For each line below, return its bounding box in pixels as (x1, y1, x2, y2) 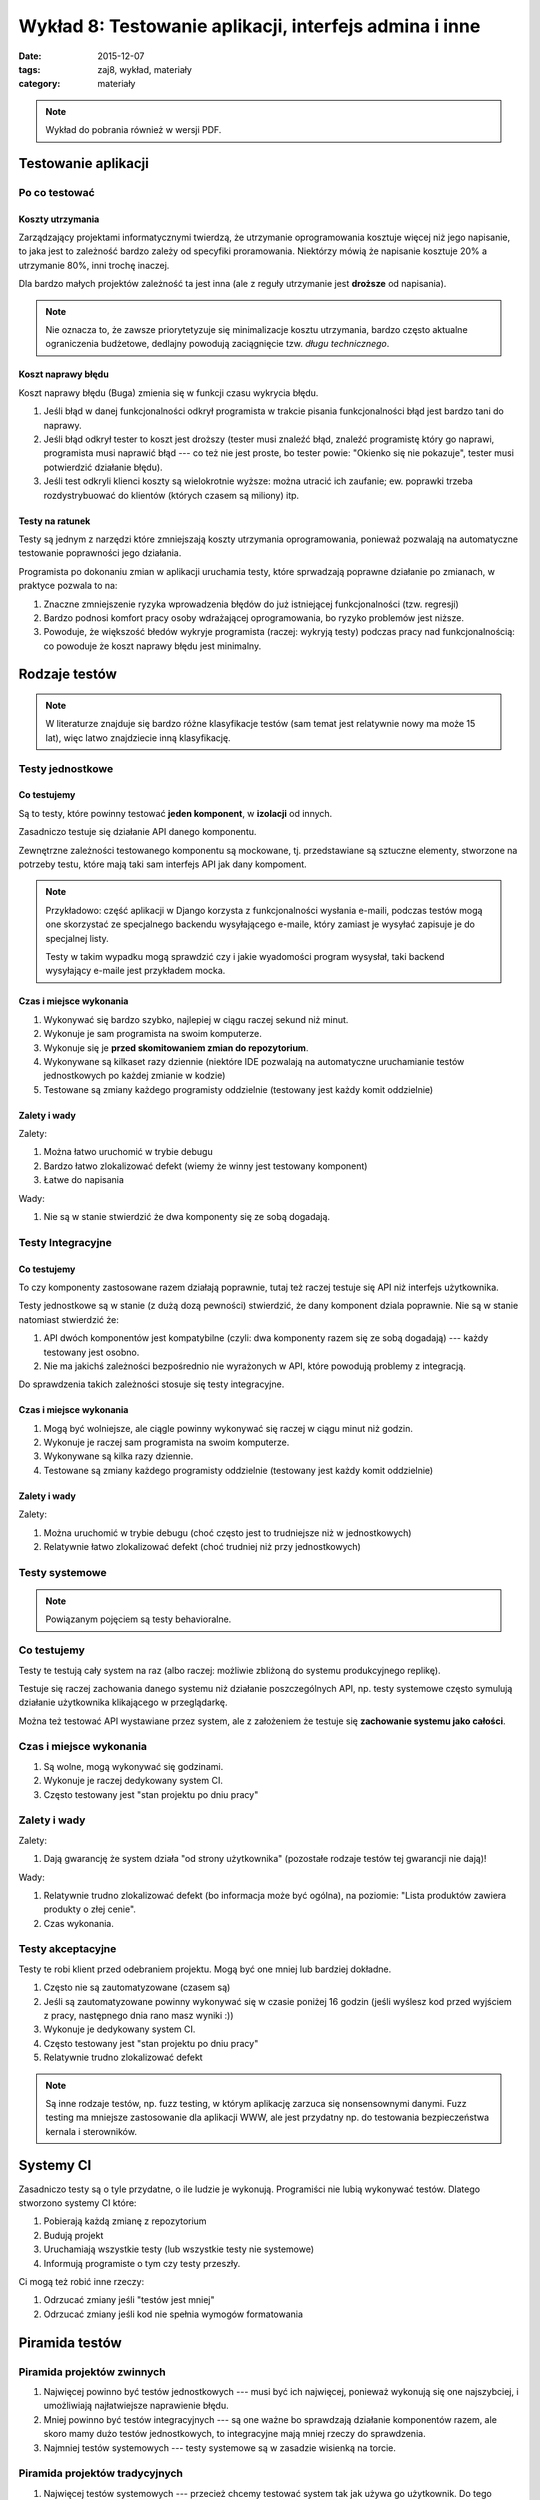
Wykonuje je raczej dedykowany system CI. (43, 1775, 224, 1787)
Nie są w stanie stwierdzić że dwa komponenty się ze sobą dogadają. (43, 1211, 330, 1223)
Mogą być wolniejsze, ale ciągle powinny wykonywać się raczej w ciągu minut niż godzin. (43, 1422, 414, 1434)
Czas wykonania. (43, 1917, 114, 1929)
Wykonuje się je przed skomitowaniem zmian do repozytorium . (43, 1041, 309, 1054)
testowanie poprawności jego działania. (18, 547, 182, 559)
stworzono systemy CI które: (18, 2197, 137, 2209)
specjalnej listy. (45, 932, 109, 944)
